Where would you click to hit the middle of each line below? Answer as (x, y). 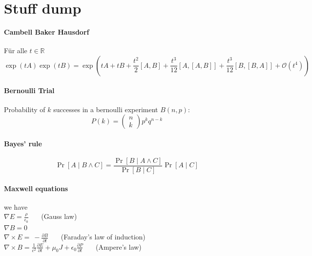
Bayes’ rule (23, 143)
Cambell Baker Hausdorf (47, 31)
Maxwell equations (36, 188)
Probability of (25, 109)
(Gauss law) (59, 216)
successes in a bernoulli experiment (106, 109)
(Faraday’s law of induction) (103, 237)
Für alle (16, 50)
